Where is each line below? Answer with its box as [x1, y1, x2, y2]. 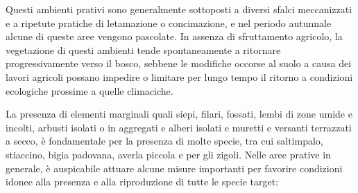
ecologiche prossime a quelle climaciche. [6, 83, 173, 98]
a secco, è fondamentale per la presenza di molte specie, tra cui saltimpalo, [6, 134, 323, 148]
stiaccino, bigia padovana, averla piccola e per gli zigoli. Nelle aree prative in [6, 147, 331, 161]
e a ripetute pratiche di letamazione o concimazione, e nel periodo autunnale [6, 15, 332, 30]
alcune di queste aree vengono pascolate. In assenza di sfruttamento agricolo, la [6, 29, 343, 44]
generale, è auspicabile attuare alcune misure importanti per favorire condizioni [6, 160, 343, 175]
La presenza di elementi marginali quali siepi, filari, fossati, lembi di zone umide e [6, 107, 352, 121]
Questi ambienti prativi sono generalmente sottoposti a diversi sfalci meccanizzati [6, 2, 352, 16]
